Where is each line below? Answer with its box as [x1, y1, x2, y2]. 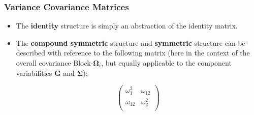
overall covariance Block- [16, 57, 93, 68]
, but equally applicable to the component [101, 57, 232, 68]
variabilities [16, 67, 52, 78]
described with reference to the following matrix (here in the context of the [16, 47, 250, 58]
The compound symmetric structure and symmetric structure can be [16, 37, 245, 48]
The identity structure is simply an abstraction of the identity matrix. [16, 20, 238, 31]
